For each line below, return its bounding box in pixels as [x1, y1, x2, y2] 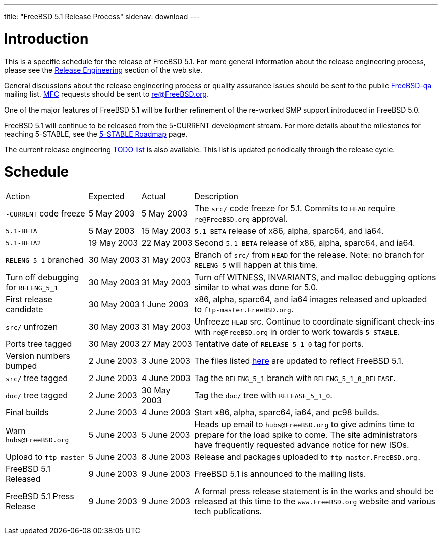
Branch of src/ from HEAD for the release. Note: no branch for [194, 250, 424, 260]
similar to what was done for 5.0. [194, 282, 318, 292]
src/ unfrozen [6, 321, 58, 332]
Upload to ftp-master [6, 452, 85, 462]
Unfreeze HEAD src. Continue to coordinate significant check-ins [194, 316, 435, 327]
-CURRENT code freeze [6, 208, 85, 219]
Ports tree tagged [6, 339, 72, 349]
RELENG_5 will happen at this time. [194, 260, 318, 270]
